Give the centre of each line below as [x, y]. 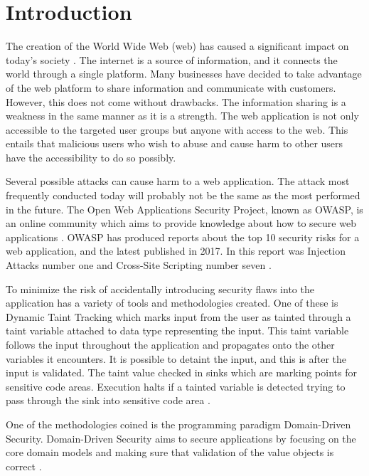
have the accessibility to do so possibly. [91, 157]
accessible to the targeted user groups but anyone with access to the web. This [177, 129]
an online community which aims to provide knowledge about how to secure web [181, 223]
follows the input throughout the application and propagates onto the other [170, 344]
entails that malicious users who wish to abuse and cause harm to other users [175, 143]
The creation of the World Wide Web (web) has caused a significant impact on [177, 46]
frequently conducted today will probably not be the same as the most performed [183, 195]
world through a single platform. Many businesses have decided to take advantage [184, 74]
